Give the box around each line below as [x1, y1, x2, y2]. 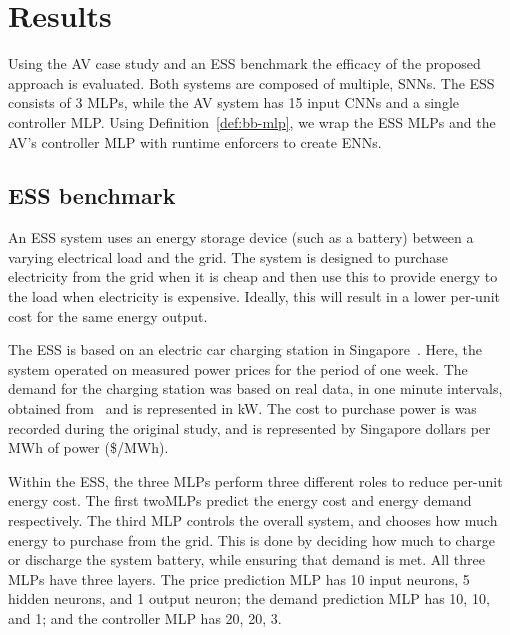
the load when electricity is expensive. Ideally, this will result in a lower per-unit [8, 286, 501, 307]
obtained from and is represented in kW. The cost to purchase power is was [8, 398, 477, 419]
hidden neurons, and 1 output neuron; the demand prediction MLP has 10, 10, [8, 588, 490, 609]
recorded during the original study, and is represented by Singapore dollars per [8, 417, 491, 438]
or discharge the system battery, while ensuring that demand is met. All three [8, 549, 485, 570]
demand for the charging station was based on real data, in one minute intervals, [8, 378, 503, 399]
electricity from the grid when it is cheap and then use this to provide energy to [8, 266, 498, 287]
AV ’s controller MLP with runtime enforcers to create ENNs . [8, 131, 382, 152]
